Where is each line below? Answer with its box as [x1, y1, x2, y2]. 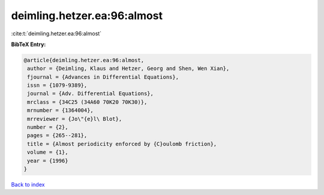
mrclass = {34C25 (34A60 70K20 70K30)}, [27, 99, 148, 105]
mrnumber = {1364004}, [27, 107, 94, 114]
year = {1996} [27, 157, 68, 164]
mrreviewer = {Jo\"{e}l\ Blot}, [27, 115, 122, 122]
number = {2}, [27, 124, 68, 131]
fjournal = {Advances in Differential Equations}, [27, 74, 179, 80]
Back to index [11, 181, 45, 188]
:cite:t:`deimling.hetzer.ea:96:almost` [11, 30, 102, 37]
